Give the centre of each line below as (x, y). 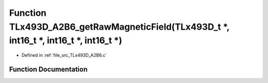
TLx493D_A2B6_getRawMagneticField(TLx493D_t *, (119, 27)
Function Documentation (48, 69)
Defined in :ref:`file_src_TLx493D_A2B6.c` (64, 55)
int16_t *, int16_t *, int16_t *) (66, 41)
